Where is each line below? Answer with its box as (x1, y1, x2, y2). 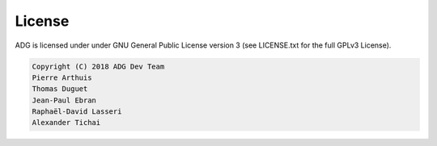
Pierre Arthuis (32, 73, 92, 82)
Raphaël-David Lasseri (32, 107, 122, 116)
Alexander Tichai (32, 118, 101, 127)
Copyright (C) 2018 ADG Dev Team (32, 61, 165, 71)
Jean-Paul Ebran (32, 95, 97, 105)
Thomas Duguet (32, 85, 88, 94)
